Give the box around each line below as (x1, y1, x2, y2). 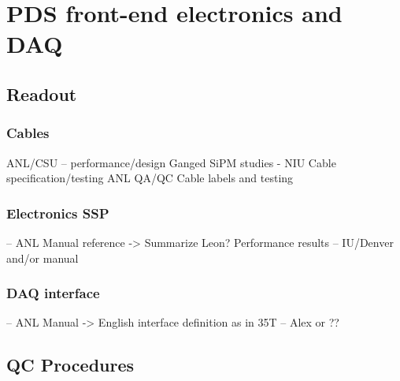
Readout (6, 81, 77, 106)
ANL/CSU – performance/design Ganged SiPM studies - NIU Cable (6, 154, 336, 170)
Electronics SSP (6, 203, 109, 222)
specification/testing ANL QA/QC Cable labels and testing (6, 170, 294, 186)
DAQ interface (6, 283, 100, 303)
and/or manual (6, 249, 79, 266)
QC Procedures (6, 353, 135, 377)
